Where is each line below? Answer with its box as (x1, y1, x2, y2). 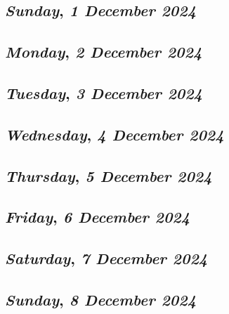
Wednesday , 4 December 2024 (5, 123, 224, 145)
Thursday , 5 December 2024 (5, 164, 212, 186)
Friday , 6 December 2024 (5, 206, 190, 228)
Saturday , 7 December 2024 (5, 247, 208, 269)
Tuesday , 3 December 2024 (5, 81, 203, 103)
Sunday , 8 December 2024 (5, 288, 197, 310)
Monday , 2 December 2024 (5, 41, 202, 63)
